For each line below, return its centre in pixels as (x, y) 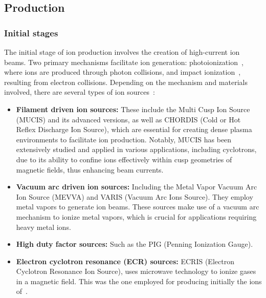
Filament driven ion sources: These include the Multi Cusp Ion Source (133, 109)
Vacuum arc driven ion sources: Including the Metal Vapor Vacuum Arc (137, 187)
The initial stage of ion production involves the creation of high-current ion (122, 52)
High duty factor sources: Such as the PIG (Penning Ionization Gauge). (135, 244)
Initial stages (31, 33)
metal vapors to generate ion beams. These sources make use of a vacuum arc (138, 207)
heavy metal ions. (43, 227)
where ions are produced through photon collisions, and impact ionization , (123, 72)
